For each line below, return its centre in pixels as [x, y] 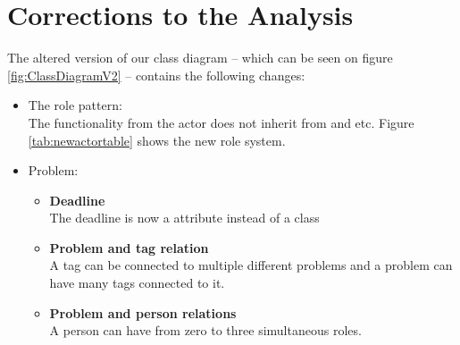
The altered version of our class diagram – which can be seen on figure [200, 58]
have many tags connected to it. [137, 283]
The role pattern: [75, 105]
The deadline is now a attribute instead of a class [184, 218]
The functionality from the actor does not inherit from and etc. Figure [221, 122]
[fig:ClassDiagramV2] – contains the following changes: [156, 75]
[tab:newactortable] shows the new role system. [157, 140]
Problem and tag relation [129, 247]
